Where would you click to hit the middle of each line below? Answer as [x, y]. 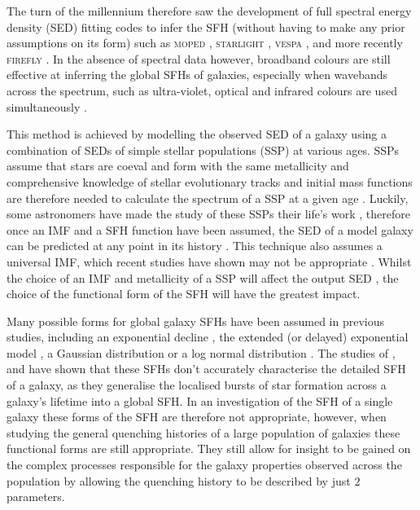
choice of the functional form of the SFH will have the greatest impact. [184, 294]
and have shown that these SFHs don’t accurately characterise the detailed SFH [206, 369]
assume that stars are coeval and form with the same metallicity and [178, 166]
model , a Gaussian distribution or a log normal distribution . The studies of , [201, 352]
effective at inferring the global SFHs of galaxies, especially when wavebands [197, 75]
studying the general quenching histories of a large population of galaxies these [203, 432]
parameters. [36, 497]
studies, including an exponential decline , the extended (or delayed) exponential [208, 337]
